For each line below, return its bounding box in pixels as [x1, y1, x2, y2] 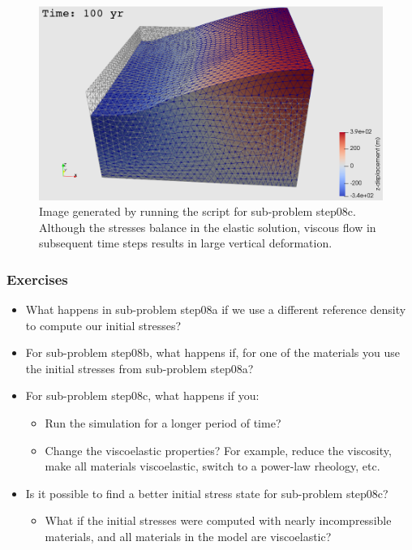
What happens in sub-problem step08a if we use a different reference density [25, 301, 406, 318]
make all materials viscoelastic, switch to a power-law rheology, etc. [45, 458, 380, 475]
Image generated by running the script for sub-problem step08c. [39, 203, 356, 220]
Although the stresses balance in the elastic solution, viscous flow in [39, 218, 376, 235]
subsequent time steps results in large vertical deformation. [39, 234, 333, 251]
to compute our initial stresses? [25, 316, 182, 333]
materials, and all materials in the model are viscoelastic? [45, 528, 332, 545]
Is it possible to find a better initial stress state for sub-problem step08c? [25, 484, 388, 501]
